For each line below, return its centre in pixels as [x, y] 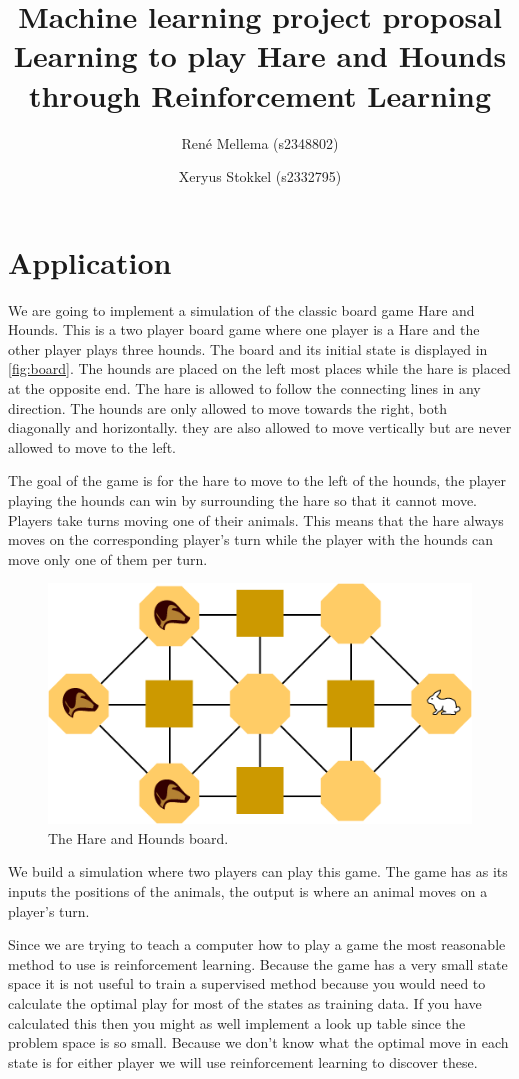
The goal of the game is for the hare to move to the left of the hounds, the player [257, 480]
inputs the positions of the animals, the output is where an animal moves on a [248, 891]
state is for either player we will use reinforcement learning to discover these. [243, 1061]
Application [90, 261]
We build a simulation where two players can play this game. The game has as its [258, 871]
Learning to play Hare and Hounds [260, 55]
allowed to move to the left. [92, 446]
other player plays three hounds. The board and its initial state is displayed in [248, 348]
